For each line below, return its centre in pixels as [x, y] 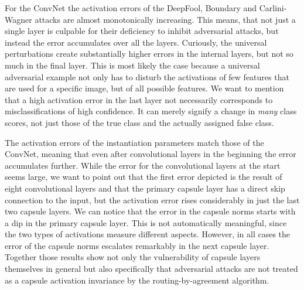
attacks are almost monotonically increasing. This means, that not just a [165, 19]
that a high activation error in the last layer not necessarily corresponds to [139, 99]
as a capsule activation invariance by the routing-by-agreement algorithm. [137, 280]
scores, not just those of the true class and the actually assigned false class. [139, 122]
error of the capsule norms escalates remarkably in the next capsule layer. [137, 245]
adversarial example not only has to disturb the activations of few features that [147, 76]
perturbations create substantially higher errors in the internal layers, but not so [149, 54]
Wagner [18, 19]
